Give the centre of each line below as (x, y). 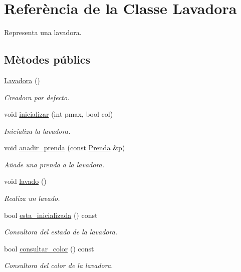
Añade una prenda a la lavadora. (54, 164)
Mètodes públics (47, 59)
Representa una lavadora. (43, 32)
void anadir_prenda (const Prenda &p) (65, 148)
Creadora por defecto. (37, 97)
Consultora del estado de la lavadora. (61, 232)
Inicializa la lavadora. (37, 130)
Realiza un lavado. (32, 198)
